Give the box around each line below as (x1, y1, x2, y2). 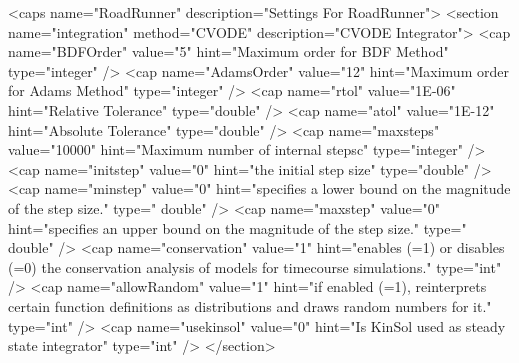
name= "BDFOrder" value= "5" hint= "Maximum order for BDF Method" (8, 41, 449, 62)
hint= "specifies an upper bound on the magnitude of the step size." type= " (8, 217, 467, 238)
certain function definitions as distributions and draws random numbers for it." (8, 295, 492, 316)
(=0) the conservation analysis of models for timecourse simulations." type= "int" (8, 256, 502, 277)
